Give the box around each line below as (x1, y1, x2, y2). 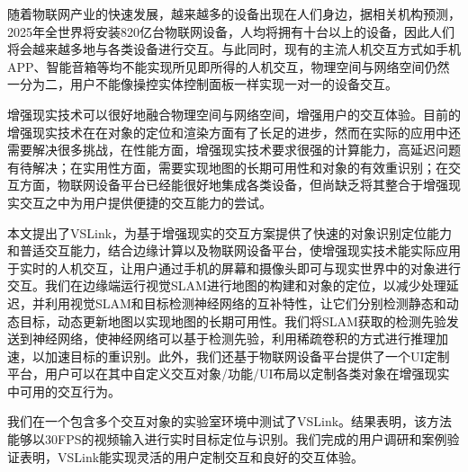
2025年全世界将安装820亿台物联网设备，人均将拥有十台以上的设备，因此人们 (7, 22, 454, 40)
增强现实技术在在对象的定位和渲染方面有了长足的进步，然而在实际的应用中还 (7, 122, 461, 141)
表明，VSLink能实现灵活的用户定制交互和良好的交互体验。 (19, 447, 364, 466)
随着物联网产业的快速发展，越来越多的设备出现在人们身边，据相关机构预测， (7, 4, 461, 22)
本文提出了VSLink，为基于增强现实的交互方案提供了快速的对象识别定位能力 (7, 223, 453, 242)
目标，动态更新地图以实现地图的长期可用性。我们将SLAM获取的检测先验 (19, 311, 446, 330)
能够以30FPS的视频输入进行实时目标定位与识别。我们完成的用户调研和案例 (7, 430, 447, 449)
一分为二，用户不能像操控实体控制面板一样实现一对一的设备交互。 (7, 75, 398, 94)
